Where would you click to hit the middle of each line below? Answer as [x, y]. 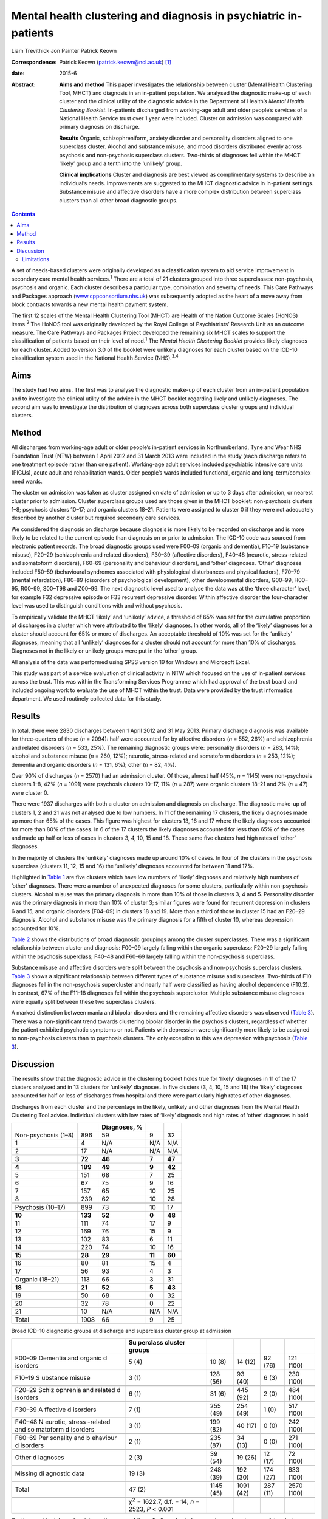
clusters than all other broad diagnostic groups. [118, 200]
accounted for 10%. [36, 928]
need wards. [27, 481]
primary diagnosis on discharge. [99, 127]
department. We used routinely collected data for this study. [86, 699]
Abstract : [23, 84]
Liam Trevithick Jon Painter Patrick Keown [64, 51]
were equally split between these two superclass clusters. [84, 1001]
